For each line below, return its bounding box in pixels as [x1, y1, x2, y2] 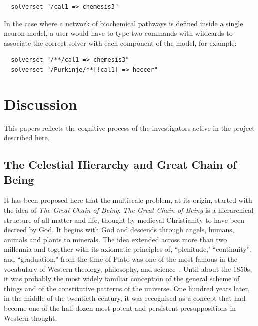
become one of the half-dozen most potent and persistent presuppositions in [4, 303, 236, 313]
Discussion [4, 93, 77, 114]
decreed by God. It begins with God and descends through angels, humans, [4, 224, 234, 235]
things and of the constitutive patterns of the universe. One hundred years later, [4, 283, 250, 293]
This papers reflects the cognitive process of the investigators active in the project [4, 122, 255, 133]
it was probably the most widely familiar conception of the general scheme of [4, 273, 240, 284]
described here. [4, 132, 50, 143]
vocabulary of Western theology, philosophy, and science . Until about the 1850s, [4, 263, 252, 274]
